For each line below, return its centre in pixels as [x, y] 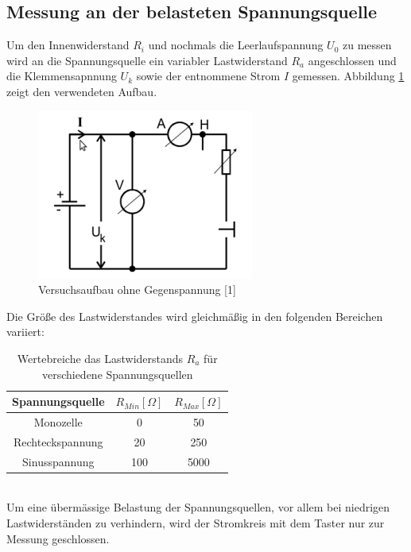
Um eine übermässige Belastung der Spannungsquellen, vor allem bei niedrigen [198, 507]
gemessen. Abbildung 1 [348, 76]
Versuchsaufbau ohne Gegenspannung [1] [137, 290]
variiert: [25, 332]
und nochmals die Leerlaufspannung [236, 45]
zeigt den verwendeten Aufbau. [82, 91]
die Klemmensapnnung [62, 76]
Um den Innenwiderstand [68, 45]
